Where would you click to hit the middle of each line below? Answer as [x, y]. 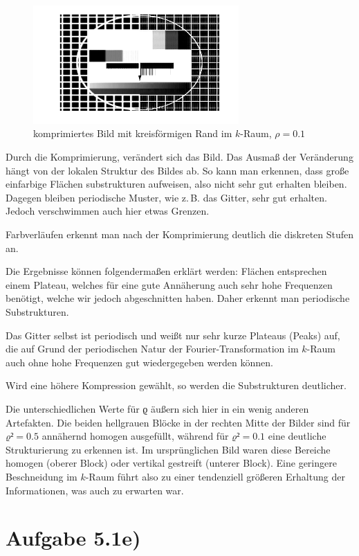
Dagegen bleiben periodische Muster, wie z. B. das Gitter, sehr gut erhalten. [166, 197]
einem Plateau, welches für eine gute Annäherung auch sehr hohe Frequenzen [169, 284]
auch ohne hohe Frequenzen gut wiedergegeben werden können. [139, 362]
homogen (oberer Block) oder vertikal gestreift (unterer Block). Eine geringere [171, 463]
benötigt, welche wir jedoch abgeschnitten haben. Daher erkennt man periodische [178, 298]
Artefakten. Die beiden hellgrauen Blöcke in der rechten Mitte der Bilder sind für [178, 422]
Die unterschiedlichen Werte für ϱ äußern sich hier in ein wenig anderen [157, 408]
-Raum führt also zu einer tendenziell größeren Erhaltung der [215, 476]
